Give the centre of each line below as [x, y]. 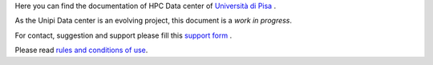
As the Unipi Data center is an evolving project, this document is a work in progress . [154, 21]
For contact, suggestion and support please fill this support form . [123, 35]
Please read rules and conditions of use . [81, 50]
